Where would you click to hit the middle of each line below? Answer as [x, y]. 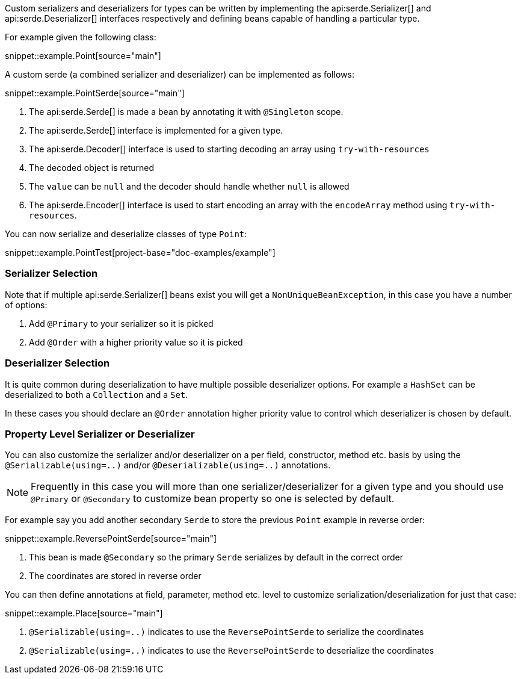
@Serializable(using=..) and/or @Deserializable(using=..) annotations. [168, 465]
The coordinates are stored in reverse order [115, 576]
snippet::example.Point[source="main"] [83, 56]
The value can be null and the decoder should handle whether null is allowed [189, 186]
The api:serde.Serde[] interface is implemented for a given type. [156, 130]
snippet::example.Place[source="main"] [84, 613]
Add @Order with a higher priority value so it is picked [136, 342]
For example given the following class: [81, 37]
